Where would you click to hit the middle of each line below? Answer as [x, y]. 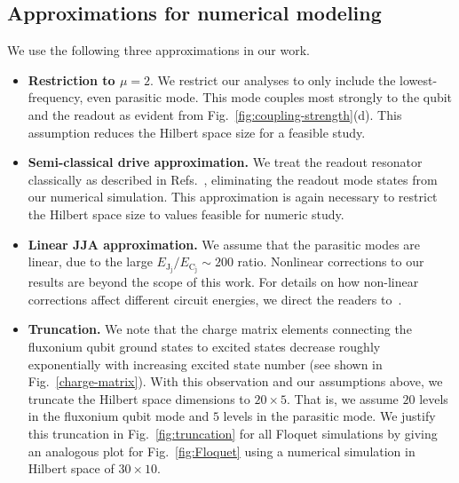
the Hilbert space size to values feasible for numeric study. [186, 214]
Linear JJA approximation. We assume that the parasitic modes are [224, 244]
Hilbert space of [71, 468]
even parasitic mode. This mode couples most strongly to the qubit [269, 97]
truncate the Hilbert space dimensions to [139, 398]
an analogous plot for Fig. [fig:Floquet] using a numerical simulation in [222, 451]
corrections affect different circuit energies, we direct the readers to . [215, 299]
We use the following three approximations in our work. [158, 50]
